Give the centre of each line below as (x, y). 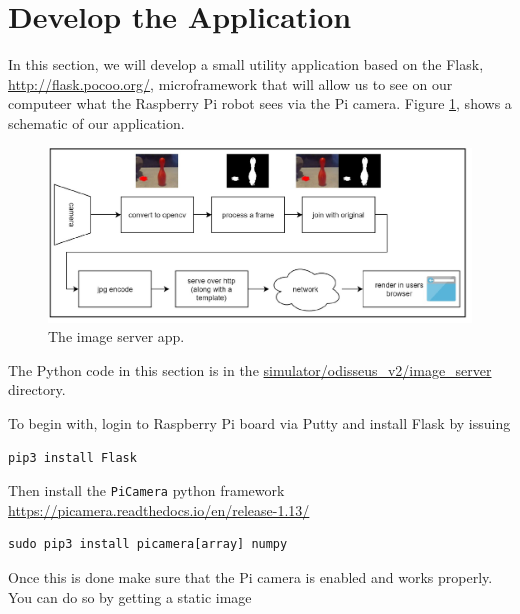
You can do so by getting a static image (130, 596)
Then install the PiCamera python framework (146, 490)
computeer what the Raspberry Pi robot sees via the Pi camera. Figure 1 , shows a (260, 103)
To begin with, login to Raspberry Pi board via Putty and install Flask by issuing (259, 423)
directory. (37, 389)
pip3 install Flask (72, 457)
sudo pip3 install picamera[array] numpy (148, 544)
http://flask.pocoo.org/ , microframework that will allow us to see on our (230, 83)
